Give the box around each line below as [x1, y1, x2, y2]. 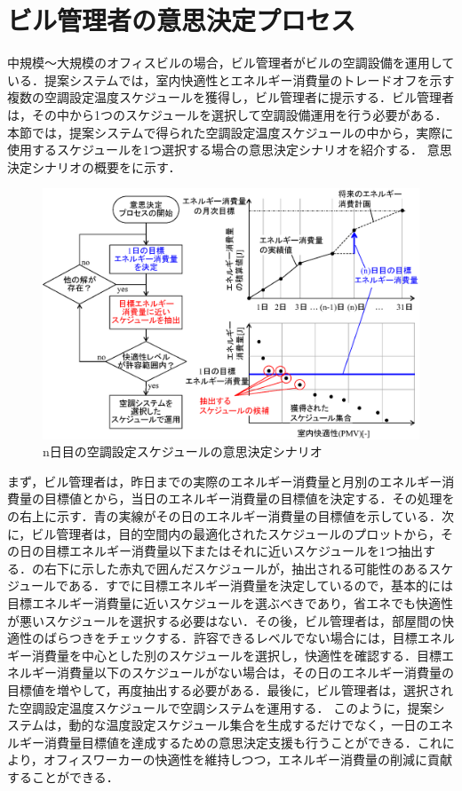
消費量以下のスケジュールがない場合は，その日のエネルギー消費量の [56, 663, 455, 682]
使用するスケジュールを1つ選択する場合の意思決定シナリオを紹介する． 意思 [7, 140, 452, 159]
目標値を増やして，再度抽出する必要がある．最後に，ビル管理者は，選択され [7, 680, 453, 699]
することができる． [7, 767, 119, 786]
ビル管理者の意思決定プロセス [7, 2, 356, 38]
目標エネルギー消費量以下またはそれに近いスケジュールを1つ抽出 [44, 542, 424, 560]
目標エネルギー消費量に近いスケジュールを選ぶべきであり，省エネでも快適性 [7, 594, 453, 613]
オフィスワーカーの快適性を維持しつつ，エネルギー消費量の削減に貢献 [43, 750, 452, 769]
